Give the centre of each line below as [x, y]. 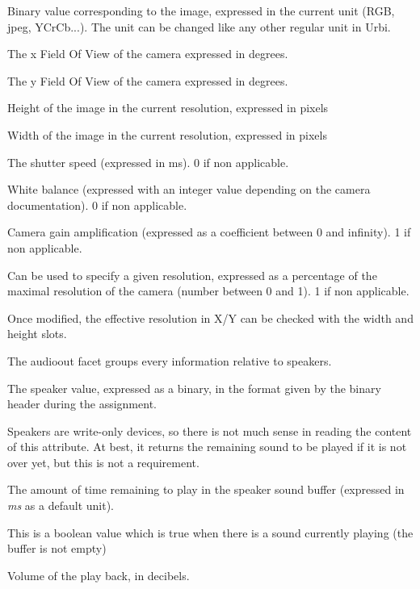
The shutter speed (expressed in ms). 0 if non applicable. [148, 162]
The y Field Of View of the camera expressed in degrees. [148, 80]
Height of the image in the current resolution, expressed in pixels [168, 108]
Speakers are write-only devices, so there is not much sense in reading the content [210, 430]
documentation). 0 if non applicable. [97, 205]
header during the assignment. [82, 404]
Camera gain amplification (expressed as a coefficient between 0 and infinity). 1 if [209, 232]
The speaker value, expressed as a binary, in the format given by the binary [194, 388]
